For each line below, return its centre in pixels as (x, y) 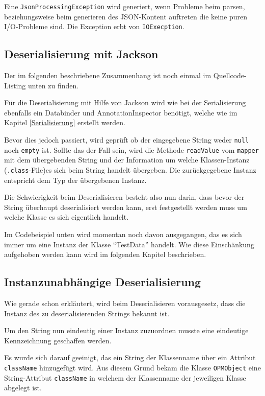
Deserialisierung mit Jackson (81, 54)
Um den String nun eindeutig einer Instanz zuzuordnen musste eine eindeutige (126, 330)
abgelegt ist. (23, 388)
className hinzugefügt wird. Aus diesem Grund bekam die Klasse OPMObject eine (132, 367)
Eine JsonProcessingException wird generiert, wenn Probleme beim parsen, (125, 6)
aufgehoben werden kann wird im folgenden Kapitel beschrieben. (105, 254)
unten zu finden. (53, 85)
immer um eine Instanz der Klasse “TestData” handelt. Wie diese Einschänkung (129, 244)
